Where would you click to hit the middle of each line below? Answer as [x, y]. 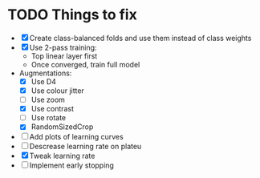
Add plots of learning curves [76, 137]
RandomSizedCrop [62, 127]
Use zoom [48, 100]
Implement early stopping [71, 165]
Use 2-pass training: [63, 47]
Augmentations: [45, 73]
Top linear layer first [64, 56]
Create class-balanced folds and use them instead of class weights [140, 38]
